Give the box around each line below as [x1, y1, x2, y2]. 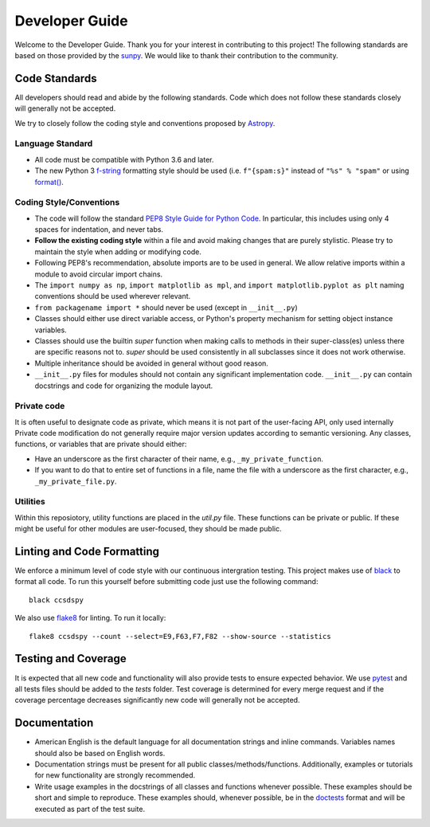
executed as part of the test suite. [34, 804, 146, 813]
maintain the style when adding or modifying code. [34, 247, 202, 257]
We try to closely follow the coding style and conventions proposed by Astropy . [14, 118, 276, 127]
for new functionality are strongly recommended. [34, 770, 196, 780]
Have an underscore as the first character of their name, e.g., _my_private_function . [34, 454, 324, 464]
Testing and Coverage [14, 652, 127, 665]
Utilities [14, 496, 45, 508]
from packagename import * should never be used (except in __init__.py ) [34, 303, 298, 312]
